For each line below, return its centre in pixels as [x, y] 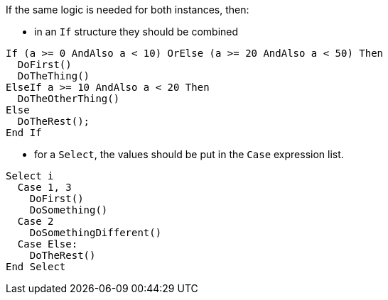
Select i [30, 176]
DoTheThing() [54, 76]
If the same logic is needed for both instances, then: [128, 10]
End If [24, 133]
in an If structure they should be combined [136, 32]
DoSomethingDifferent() [96, 233]
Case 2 [36, 221]
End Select [36, 267]
